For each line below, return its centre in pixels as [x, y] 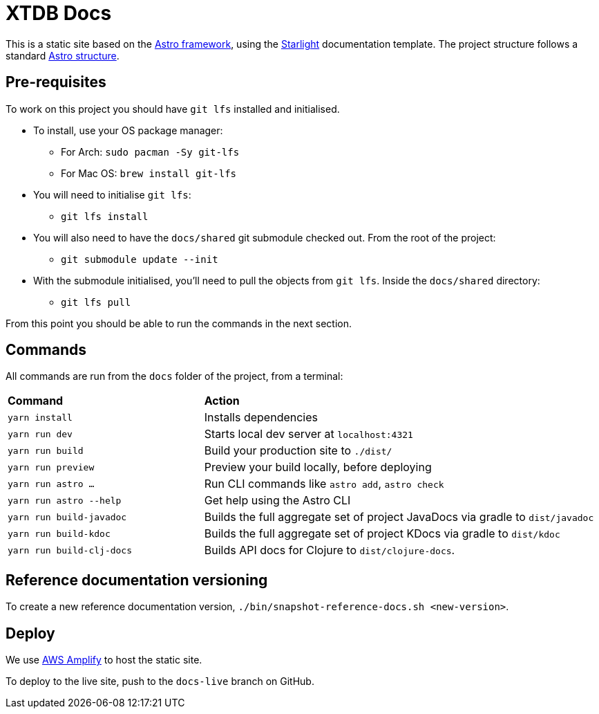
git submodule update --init [140, 259]
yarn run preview [51, 467]
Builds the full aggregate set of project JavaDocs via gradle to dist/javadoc [399, 517]
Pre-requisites [56, 82]
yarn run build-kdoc [59, 533]
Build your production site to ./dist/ [298, 451]
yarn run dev [40, 434]
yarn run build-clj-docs [70, 550]
